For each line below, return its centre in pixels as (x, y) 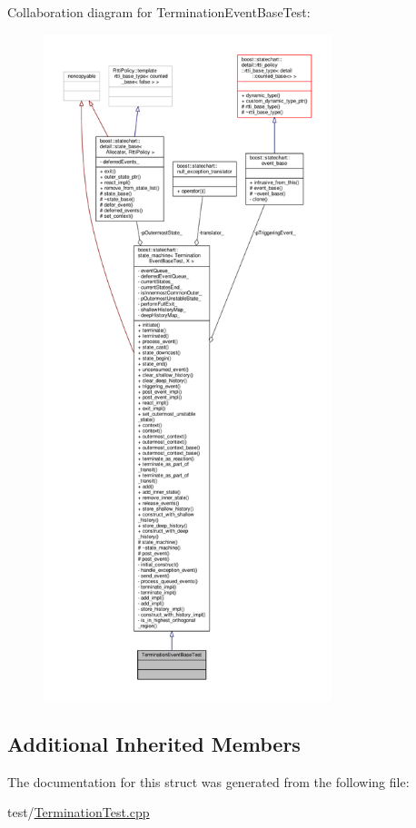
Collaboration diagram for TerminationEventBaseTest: (159, 12)
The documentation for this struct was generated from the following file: (208, 781)
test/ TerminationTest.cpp (79, 812)
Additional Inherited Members (154, 743)
